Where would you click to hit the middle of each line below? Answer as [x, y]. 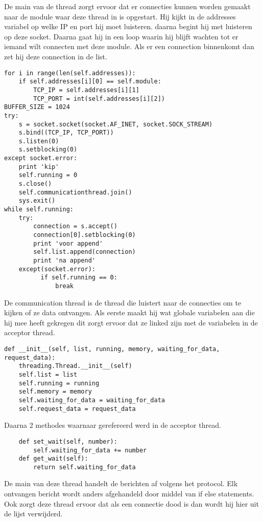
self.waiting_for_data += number [90, 450]
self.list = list [48, 374]
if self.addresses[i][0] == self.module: [90, 82]
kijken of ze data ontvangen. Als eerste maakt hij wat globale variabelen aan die [129, 312]
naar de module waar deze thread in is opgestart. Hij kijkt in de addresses [120, 16]
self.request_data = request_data [77, 409]
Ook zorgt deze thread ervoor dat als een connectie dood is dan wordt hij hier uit [131, 503]
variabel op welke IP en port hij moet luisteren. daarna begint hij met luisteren [128, 26]
